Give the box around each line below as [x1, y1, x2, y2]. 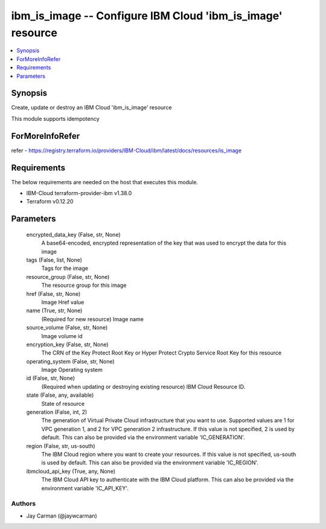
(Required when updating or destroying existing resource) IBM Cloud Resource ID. [41, 383, 246, 390]
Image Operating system [41, 366, 103, 374]
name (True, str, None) [26, 307, 83, 314]
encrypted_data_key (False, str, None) [26, 231, 121, 238]
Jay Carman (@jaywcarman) [26, 512, 98, 519]
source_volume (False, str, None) [26, 324, 108, 332]
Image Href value [41, 298, 85, 306]
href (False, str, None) [26, 290, 81, 297]
